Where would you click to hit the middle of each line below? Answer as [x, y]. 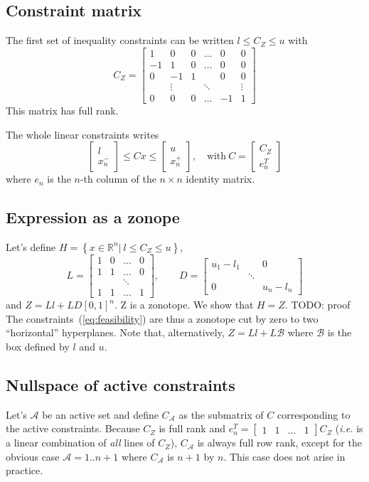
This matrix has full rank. [62, 110]
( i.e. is [349, 428]
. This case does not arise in [284, 456]
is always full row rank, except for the [279, 443]
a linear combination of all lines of [80, 443]
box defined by [38, 346]
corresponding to [314, 414]
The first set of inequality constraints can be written [120, 40]
